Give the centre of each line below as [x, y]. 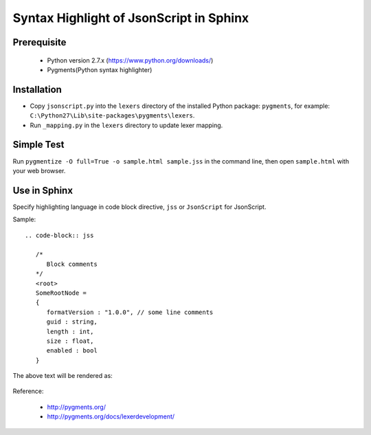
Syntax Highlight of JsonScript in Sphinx [131, 18]
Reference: [28, 391]
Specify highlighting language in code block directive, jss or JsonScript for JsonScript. [139, 207]
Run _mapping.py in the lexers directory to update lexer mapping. [126, 125]
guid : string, [72, 322]
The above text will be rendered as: [63, 376]
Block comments [72, 264]
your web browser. [39, 170]
